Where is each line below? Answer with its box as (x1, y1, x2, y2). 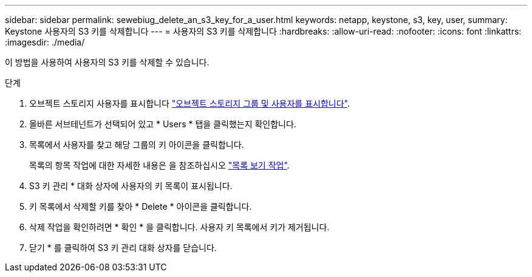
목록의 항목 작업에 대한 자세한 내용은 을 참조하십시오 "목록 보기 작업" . (29, 160, 290, 170)
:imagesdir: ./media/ (5, 37, 85, 47)
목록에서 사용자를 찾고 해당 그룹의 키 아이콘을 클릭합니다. (29, 139, 244, 150)
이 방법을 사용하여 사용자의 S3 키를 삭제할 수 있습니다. (5, 57, 210, 67)
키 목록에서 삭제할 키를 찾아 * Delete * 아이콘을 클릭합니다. (29, 201, 252, 212)
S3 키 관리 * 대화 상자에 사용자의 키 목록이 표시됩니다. (29, 181, 233, 191)
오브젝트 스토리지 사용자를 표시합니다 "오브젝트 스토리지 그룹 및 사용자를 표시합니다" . (29, 98, 350, 108)
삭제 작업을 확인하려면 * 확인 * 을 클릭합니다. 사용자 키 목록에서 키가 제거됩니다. (29, 222, 330, 232)
